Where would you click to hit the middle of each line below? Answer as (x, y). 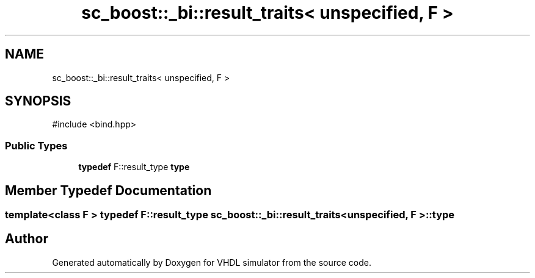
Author (27, 239)
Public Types (36, 145)
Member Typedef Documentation (108, 190)
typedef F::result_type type (134, 167)
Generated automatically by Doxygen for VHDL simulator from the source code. (212, 262)
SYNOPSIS (38, 101)
